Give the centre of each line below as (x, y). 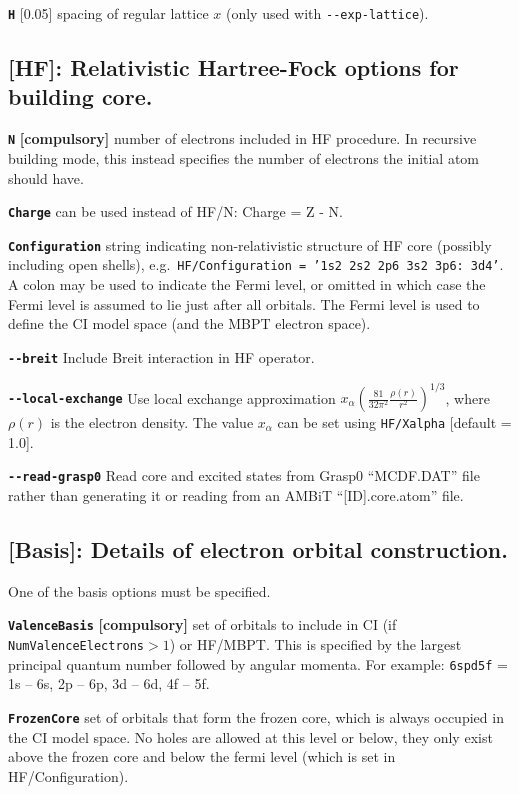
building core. (80, 96)
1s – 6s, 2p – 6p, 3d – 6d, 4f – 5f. (109, 683)
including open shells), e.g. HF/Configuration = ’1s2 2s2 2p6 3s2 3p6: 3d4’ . (256, 264)
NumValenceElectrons (76, 645)
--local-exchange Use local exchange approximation (172, 397)
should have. (46, 177)
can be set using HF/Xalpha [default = (394, 422)
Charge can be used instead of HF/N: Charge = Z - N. (175, 211)
